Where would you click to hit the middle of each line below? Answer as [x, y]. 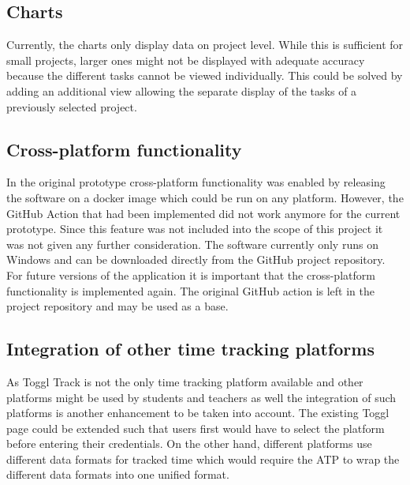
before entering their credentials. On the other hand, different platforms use [189, 444]
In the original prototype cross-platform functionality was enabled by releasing [196, 182]
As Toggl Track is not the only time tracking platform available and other [185, 381]
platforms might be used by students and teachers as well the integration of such [201, 397]
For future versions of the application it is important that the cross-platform [191, 274]
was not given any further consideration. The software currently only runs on [192, 244]
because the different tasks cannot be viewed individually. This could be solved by [205, 75]
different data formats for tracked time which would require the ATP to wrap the [203, 459]
